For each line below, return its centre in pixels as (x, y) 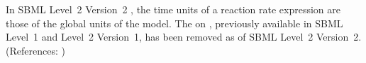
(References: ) (35, 50)
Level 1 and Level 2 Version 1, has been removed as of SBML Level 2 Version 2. (184, 37)
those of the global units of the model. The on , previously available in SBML (174, 23)
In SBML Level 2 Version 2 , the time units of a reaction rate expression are (173, 9)
